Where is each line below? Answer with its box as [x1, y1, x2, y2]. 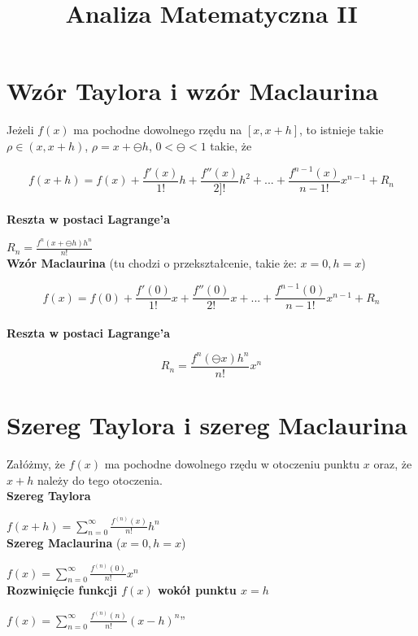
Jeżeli [7, 121, 34, 138]
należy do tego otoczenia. [37, 471, 163, 488]
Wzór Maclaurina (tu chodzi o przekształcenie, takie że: [7, 255, 297, 272]
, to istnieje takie [299, 121, 384, 138]
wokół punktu [158, 582, 237, 599]
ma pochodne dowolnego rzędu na [73, 121, 242, 138]
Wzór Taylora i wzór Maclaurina [7, 74, 379, 107]
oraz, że [373, 455, 412, 473]
